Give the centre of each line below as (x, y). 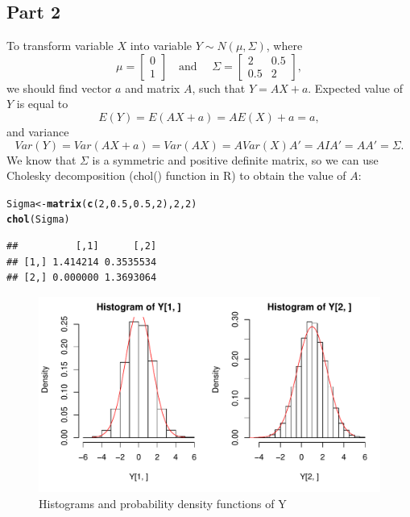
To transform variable (60, 46)
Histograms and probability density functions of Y (163, 503)
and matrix (153, 88)
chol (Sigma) (38, 220)
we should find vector (59, 88)
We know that (41, 159)
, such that (219, 88)
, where (284, 46)
